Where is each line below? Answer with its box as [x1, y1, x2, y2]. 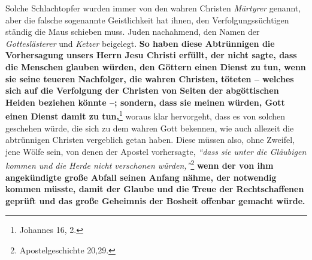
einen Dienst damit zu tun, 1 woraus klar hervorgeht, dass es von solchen [5, 108, 285, 122]
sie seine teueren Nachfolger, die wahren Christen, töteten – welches [5, 72, 294, 85]
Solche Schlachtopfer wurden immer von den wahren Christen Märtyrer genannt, [5, 2, 301, 14]
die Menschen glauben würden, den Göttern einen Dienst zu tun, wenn [5, 60, 306, 73]
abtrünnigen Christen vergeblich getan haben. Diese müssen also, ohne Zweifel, [5, 133, 295, 146]
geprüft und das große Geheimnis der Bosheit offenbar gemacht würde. [5, 194, 305, 207]
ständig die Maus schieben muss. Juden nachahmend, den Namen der [5, 25, 260, 38]
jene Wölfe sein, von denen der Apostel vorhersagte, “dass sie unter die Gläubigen [5, 145, 307, 157]
